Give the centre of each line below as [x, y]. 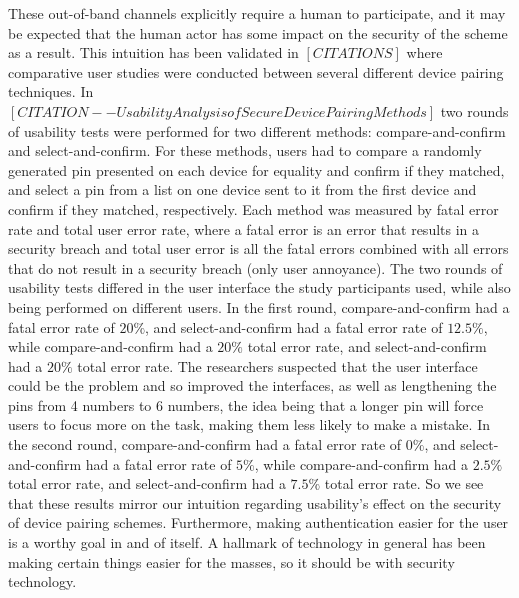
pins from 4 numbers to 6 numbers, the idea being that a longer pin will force [246, 404]
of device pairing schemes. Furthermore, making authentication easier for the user [258, 522]
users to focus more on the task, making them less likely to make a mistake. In [249, 424]
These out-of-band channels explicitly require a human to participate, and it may [257, 13]
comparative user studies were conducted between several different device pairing [256, 71]
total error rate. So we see [404, 483]
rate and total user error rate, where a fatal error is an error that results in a [244, 228]
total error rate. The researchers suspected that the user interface [277, 365]
